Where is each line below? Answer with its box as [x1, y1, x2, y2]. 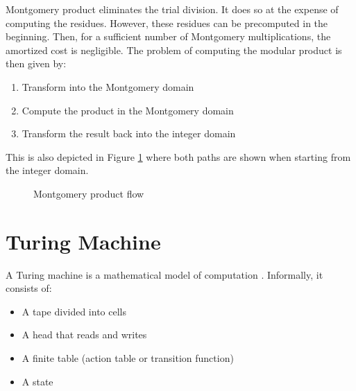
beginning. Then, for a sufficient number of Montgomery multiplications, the [6, 29, 331, 44]
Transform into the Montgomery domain [22, 79, 194, 94]
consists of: [6, 281, 52, 295]
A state [22, 374, 53, 388]
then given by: [6, 56, 67, 71]
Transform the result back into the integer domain [22, 126, 236, 141]
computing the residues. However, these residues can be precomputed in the [6, 15, 328, 30]
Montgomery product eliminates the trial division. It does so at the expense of [6, 2, 339, 16]
